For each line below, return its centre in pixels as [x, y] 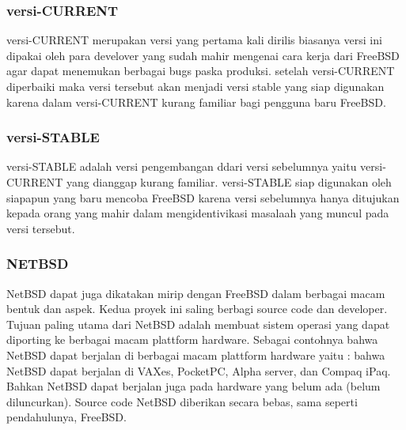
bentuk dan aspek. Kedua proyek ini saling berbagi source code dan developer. [197, 309]
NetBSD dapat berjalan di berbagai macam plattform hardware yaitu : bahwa [196, 355]
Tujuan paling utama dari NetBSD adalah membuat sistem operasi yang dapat [198, 324]
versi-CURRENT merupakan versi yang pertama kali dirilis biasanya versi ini [194, 40]
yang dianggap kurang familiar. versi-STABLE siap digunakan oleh [229, 182]
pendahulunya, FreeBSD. [66, 417]
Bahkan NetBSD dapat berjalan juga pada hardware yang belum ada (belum [194, 386]
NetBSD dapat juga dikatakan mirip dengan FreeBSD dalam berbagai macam [196, 293]
